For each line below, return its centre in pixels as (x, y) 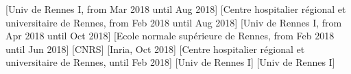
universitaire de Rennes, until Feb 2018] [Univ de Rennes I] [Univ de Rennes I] (170, 62)
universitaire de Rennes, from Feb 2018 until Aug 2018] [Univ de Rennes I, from (174, 22)
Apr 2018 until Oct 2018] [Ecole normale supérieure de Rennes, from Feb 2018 (170, 36)
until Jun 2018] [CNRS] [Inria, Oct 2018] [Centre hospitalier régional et (155, 49)
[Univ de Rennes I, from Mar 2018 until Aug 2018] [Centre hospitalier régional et (176, 9)
